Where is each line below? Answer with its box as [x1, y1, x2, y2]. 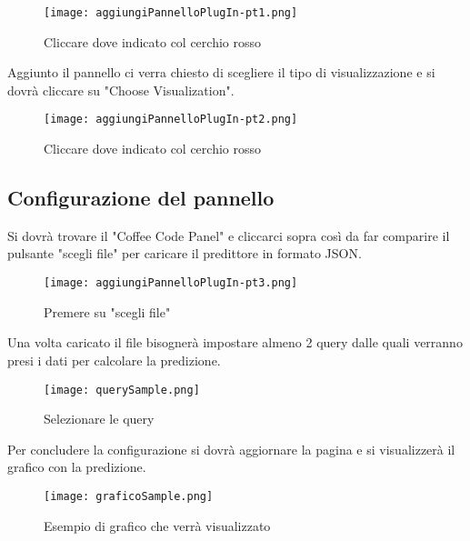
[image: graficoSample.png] [44, 489, 214, 503]
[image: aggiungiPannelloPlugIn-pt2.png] [44, 113, 298, 126]
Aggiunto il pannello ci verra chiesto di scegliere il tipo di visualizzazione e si [7, 63, 435, 82]
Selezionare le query [44, 409, 155, 428]
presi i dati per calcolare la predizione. [7, 350, 221, 369]
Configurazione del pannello [7, 184, 275, 212]
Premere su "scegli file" [44, 302, 171, 321]
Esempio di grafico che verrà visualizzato [44, 516, 271, 535]
